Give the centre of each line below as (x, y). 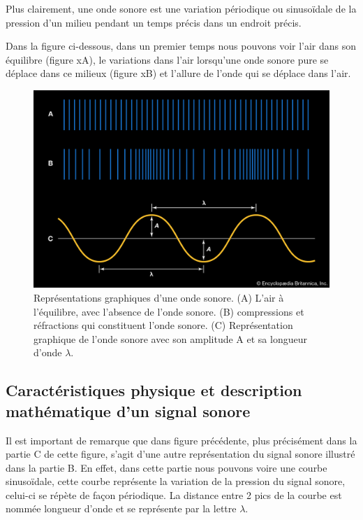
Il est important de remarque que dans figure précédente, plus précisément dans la (181, 440)
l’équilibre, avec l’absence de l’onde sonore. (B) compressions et (169, 311)
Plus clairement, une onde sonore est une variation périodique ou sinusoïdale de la (181, 8)
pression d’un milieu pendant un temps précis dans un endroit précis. (154, 22)
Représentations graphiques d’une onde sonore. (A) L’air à (159, 297)
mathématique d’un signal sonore (128, 410)
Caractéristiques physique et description (154, 390)
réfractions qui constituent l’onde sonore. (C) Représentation (163, 325)
